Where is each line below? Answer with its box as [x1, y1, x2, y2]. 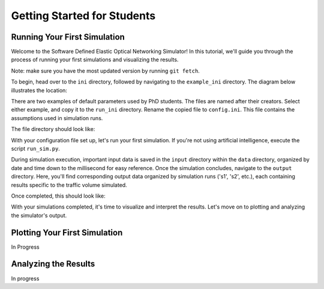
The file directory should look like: [11, 126, 95, 133]
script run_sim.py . [11, 145, 60, 152]
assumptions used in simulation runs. [11, 114, 103, 121]
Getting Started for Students [11, 9, 156, 22]
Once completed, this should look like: [11, 192, 106, 199]
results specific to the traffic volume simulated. [11, 181, 127, 189]
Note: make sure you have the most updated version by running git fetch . [11, 67, 200, 75]
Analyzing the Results [11, 259, 95, 269]
